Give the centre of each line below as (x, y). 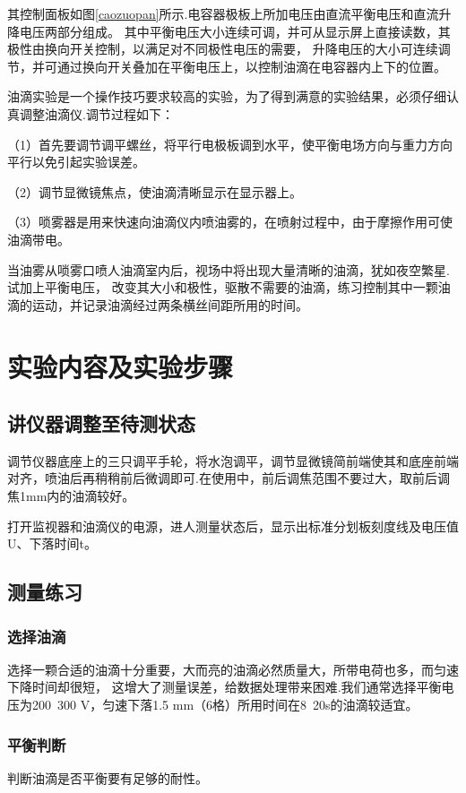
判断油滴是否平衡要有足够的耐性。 (108, 777)
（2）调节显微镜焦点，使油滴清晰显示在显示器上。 (155, 191)
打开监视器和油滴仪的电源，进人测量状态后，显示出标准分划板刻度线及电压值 (233, 526)
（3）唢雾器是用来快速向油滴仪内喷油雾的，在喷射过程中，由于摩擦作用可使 (230, 222)
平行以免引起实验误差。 (76, 162)
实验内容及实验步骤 (121, 366)
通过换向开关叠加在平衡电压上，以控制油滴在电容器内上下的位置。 (251, 66)
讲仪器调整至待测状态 (101, 423)
